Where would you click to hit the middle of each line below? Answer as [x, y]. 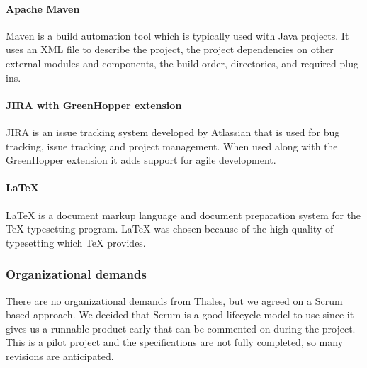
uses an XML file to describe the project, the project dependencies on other [170, 49]
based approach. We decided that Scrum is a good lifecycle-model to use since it [180, 314]
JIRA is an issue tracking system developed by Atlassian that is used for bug [173, 132]
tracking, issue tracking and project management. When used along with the [172, 146]
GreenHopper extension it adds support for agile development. [141, 160]
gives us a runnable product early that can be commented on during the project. [181, 328]
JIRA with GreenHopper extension [94, 105]
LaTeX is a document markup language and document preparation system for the [183, 214]
